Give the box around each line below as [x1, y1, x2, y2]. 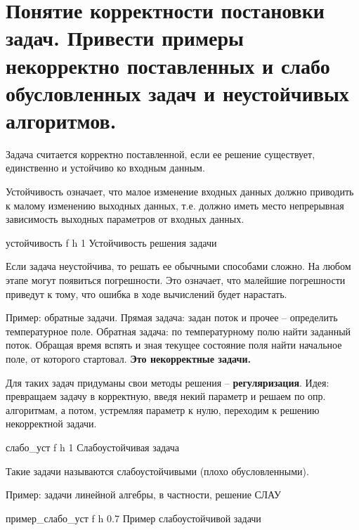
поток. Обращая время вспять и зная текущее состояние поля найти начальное [6, 337, 342, 352]
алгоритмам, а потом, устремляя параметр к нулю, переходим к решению [6, 402, 320, 417]
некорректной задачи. [6, 416, 97, 431]
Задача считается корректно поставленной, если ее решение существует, [6, 146, 315, 161]
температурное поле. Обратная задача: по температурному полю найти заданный [6, 323, 351, 338]
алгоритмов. [6, 105, 117, 134]
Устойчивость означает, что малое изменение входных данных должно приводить [6, 184, 354, 199]
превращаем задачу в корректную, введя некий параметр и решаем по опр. [6, 389, 326, 403]
